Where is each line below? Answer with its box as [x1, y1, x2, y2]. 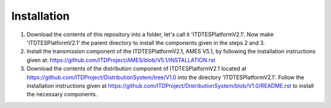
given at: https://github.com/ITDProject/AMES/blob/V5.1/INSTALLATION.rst [26, 56, 216, 64]
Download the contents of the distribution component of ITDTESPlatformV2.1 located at [26, 65, 247, 72]
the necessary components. [26, 91, 97, 98]
